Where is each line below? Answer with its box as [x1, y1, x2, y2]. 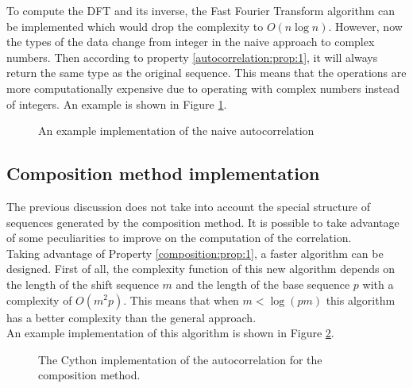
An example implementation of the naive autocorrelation [38, 122, 315, 139]
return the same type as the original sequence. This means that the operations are [6, 64, 407, 81]
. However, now [328, 17, 403, 34]
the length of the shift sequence [6, 275, 159, 292]
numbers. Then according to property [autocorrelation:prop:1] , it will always [6, 48, 378, 65]
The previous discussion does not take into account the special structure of [6, 198, 370, 214]
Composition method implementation [6, 161, 320, 186]
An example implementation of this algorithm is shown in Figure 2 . [6, 325, 334, 341]
